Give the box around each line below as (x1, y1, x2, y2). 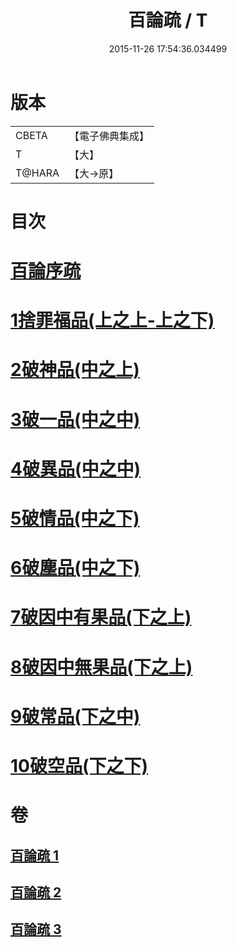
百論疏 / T (128, 9, 208, 32)
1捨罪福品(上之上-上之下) (10, 309, 215, 332)
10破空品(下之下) (10, 754, 149, 777)
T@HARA (15, 166, 60, 180)
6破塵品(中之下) (10, 557, 141, 580)
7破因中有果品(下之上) (10, 606, 192, 629)
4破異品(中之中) (10, 457, 142, 480)
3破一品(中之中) (10, 408, 141, 431)
